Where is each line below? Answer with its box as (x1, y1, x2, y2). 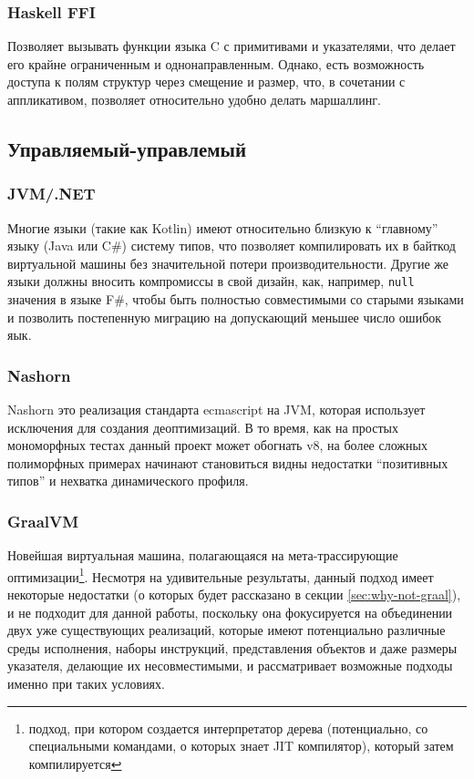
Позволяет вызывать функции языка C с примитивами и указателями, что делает (7, 36, 456, 56)
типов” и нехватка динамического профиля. (7, 471, 249, 490)
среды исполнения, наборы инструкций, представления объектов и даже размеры (7, 638, 458, 657)
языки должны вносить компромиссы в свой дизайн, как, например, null (7, 272, 415, 291)
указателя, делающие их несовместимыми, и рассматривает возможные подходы (7, 656, 453, 675)
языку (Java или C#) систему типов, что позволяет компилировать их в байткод (7, 236, 456, 255)
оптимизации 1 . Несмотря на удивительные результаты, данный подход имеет (7, 564, 434, 586)
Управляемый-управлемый (7, 134, 247, 162)
